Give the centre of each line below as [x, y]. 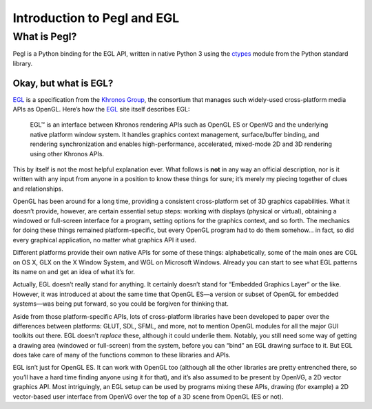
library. [23, 63]
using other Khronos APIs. [67, 154]
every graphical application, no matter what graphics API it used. [104, 240]
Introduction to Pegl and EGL [96, 18]
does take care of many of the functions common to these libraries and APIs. [122, 355]
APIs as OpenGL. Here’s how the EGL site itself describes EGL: [101, 109]
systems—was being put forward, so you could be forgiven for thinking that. [121, 304]
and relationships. [38, 189]
